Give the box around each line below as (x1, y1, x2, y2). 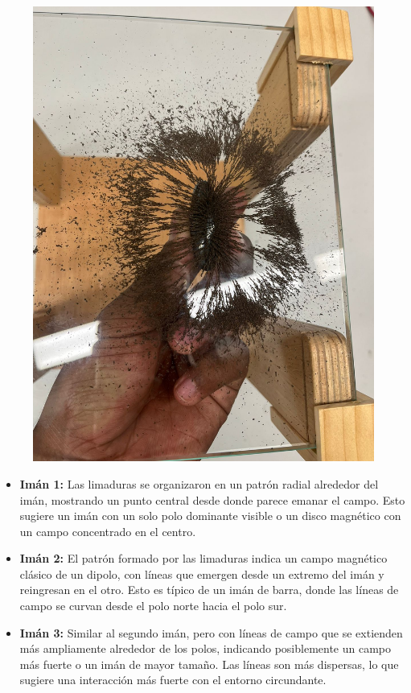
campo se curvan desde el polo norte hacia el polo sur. (19, 597, 287, 614)
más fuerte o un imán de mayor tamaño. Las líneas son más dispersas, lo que (19, 655, 399, 672)
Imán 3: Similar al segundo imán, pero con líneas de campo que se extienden (19, 624, 403, 641)
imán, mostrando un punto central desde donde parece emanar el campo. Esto (19, 491, 405, 508)
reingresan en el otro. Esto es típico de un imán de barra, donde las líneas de (19, 581, 399, 598)
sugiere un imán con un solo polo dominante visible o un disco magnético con (19, 507, 401, 524)
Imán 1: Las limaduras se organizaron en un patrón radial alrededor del (19, 475, 379, 492)
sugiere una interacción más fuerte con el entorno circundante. (19, 671, 327, 688)
